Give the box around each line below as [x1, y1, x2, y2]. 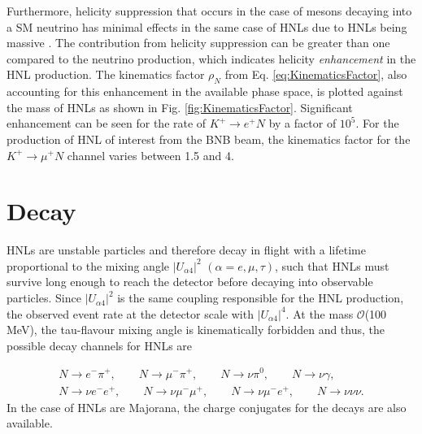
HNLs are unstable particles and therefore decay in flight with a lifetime [7, 241, 366, 258]
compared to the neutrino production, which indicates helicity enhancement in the [7, 50, 416, 67]
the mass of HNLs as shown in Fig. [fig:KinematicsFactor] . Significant [7, 98, 353, 115]
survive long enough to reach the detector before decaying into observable [7, 273, 373, 290]
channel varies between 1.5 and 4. [67, 146, 234, 163]
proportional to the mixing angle [7, 257, 170, 274]
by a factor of [268, 115, 337, 132]
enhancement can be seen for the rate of [7, 115, 207, 132]
